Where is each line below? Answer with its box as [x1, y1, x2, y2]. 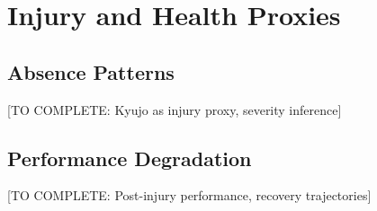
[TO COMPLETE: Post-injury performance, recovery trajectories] [7, 186, 372, 205]
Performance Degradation [7, 144, 252, 171]
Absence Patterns [7, 57, 175, 85]
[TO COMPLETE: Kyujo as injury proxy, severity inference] [7, 100, 342, 119]
